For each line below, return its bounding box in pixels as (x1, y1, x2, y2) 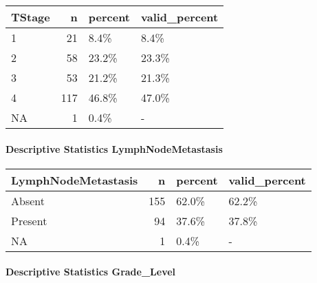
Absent (11, 192, 45, 209)
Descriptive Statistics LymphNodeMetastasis (6, 141, 223, 156)
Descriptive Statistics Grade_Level (6, 264, 176, 279)
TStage (11, 9, 50, 25)
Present (11, 212, 47, 229)
